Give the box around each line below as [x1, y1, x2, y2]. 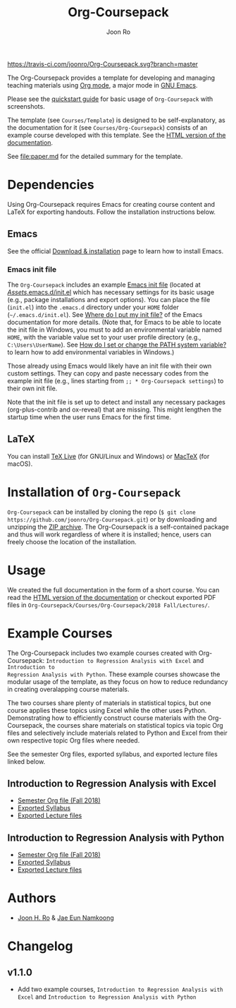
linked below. [7, 757, 46, 766]
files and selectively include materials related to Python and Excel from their [7, 728, 228, 737]
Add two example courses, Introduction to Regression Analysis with [17, 985, 223, 994]
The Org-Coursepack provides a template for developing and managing [7, 73, 216, 82]
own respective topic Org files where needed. [7, 736, 140, 745]
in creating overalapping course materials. [7, 685, 130, 693]
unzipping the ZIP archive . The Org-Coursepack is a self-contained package [7, 522, 229, 531]
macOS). [7, 460, 33, 468]
